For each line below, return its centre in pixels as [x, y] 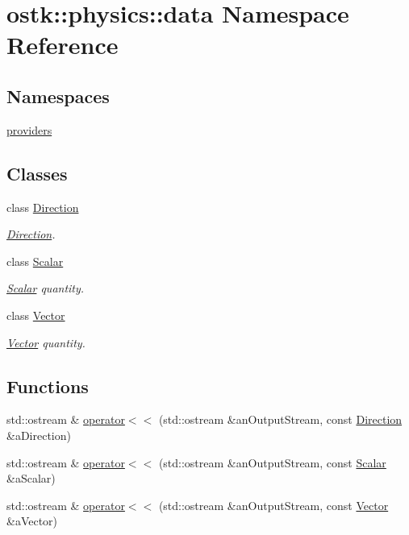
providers [29, 129]
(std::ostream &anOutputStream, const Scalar [272, 462]
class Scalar [35, 261]
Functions [48, 386]
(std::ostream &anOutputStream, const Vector [273, 505]
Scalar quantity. [46, 288]
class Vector [36, 315]
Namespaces [58, 95]
